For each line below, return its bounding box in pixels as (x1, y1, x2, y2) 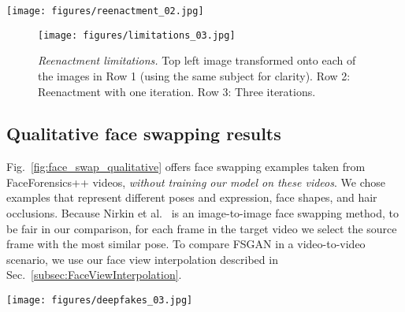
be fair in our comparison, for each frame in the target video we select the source (6, 220, 397, 236)
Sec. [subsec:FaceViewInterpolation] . (6, 266, 182, 283)
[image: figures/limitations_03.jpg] (38, 29, 236, 41)
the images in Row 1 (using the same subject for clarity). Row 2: (38, 67, 351, 84)
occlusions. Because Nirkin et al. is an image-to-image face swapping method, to (6, 205, 399, 221)
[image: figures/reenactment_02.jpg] (6, 6, 204, 17)
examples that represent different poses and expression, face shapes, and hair (6, 189, 377, 206)
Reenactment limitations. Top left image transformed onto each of (38, 52, 356, 69)
